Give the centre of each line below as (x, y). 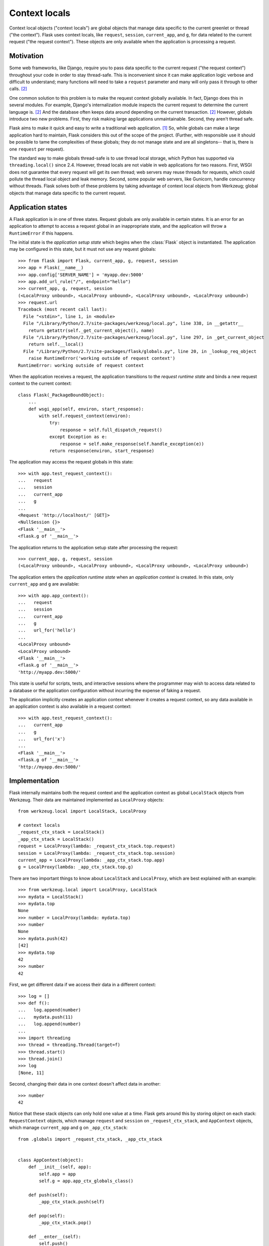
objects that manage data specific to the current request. (68, 193)
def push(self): (48, 1195)
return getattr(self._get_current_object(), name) (91, 330)
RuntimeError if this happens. (42, 233)
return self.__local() (56, 344)
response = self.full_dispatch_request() (111, 430)
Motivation (26, 56)
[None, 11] (31, 1073)
